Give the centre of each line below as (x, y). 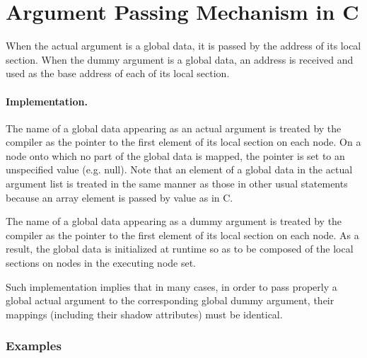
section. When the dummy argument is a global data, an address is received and (180, 59)
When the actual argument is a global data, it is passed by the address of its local (183, 46)
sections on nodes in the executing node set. (101, 263)
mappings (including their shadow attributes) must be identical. (144, 314)
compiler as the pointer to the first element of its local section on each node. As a (182, 235)
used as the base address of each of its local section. (118, 73)
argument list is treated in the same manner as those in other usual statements (177, 184)
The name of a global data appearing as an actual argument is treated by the (174, 128)
